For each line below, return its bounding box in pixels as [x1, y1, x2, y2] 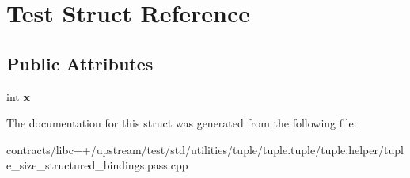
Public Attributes [6, 51, 154, 75]
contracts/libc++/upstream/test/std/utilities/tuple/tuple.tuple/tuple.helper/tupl [6, 141, 404, 157]
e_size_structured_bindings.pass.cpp [6, 157, 188, 173]
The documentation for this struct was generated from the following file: [6, 115, 357, 131]
